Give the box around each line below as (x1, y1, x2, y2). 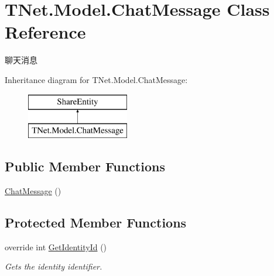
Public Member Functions (5, 157, 165, 175)
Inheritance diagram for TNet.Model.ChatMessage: (5, 73, 188, 85)
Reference (5, 20, 86, 44)
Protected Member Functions (5, 213, 187, 231)
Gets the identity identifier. (5, 260, 102, 272)
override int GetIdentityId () (5, 240, 107, 253)
